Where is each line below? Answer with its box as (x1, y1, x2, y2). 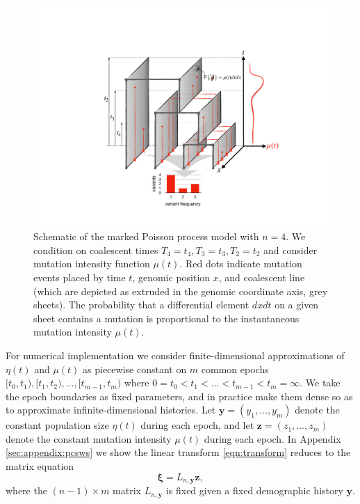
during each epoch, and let (140, 418, 254, 432)
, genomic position (132, 269, 211, 284)
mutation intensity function (33, 256, 150, 271)
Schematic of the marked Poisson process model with (33, 229, 259, 244)
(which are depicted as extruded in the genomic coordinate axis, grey (33, 283, 328, 298)
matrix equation (6, 459, 74, 473)
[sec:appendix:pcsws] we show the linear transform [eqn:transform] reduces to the (6, 445, 351, 459)
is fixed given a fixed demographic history (165, 483, 343, 498)
